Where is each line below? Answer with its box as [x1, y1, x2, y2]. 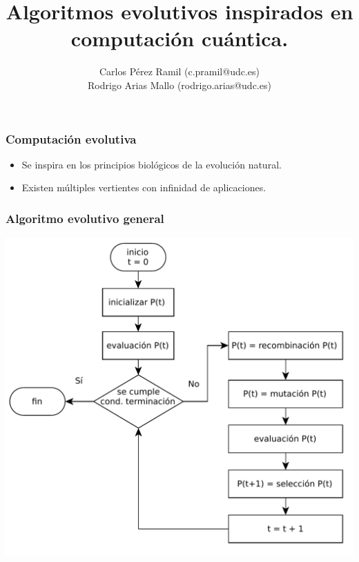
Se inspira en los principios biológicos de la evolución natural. [21, 157, 282, 171]
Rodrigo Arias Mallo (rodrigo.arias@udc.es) [88, 77, 271, 92]
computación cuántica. [70, 24, 289, 52]
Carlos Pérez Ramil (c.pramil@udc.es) [99, 64, 260, 79]
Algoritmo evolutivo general [6, 209, 164, 226]
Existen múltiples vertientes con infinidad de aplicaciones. [21, 180, 266, 195]
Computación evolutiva [6, 130, 137, 147]
